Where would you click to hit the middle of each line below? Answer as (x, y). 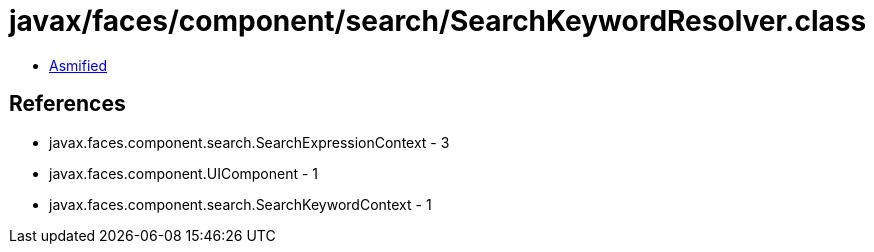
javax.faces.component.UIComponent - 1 (184, 173)
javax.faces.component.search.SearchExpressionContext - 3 (249, 142)
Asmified (78, 65)
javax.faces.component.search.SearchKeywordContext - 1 (240, 204)
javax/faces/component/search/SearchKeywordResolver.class (438, 21)
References (67, 104)
